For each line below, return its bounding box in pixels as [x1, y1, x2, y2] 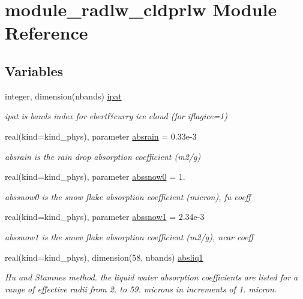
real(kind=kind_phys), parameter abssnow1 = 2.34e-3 [5, 210, 205, 223]
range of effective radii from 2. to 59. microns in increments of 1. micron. [5, 282, 277, 295]
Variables [5, 61, 64, 80]
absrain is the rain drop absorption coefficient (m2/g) [5, 150, 201, 162]
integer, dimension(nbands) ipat [5, 89, 122, 102]
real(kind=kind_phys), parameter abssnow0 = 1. [5, 170, 185, 183]
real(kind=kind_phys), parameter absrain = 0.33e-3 [5, 129, 197, 142]
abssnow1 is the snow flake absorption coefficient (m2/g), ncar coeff [5, 230, 254, 243]
